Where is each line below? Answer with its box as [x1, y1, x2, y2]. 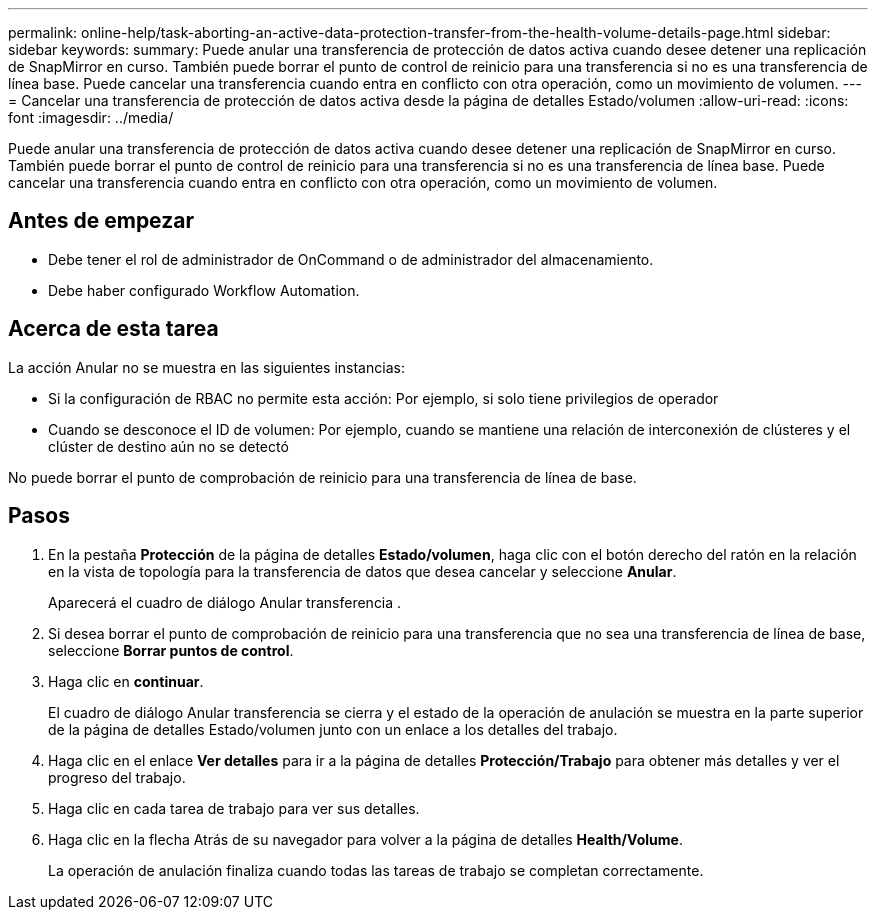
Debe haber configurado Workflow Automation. [48, 281, 360, 299]
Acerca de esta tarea [8, 316, 219, 342]
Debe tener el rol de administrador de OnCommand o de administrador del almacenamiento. [48, 250, 654, 268]
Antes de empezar [8, 208, 194, 234]
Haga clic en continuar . [48, 672, 204, 690]
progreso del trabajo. [48, 768, 186, 786]
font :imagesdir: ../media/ [8, 109, 174, 126]
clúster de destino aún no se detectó [48, 437, 289, 455]
